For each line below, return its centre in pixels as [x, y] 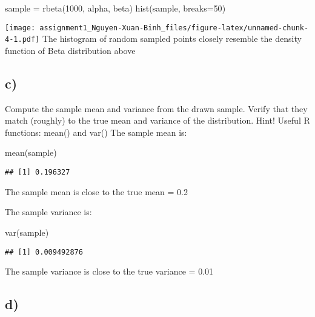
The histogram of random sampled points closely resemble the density [172, 38]
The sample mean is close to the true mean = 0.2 [96, 191]
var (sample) [27, 232]
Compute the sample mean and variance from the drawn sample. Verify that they [156, 108]
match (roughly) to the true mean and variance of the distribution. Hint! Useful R [157, 120]
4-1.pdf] [22, 40]
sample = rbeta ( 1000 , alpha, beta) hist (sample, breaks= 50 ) [115, 8]
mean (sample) [31, 152]
